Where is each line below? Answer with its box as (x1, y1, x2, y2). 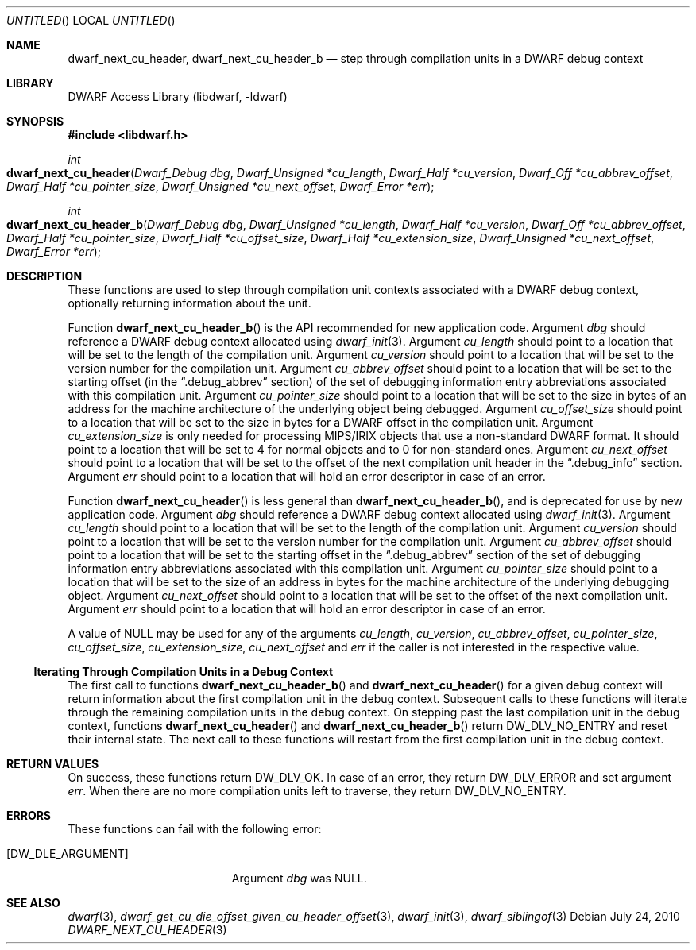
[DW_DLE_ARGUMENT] (6, 847, 129, 860)
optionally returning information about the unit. (68, 296, 311, 310)
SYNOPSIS (6, 114, 64, 128)
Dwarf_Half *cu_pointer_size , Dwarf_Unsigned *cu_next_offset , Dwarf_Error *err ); (6, 180, 435, 193)
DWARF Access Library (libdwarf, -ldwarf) (68, 90, 288, 103)
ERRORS (6, 809, 52, 822)
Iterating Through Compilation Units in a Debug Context (33, 665, 334, 678)
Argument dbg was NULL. (231, 871, 367, 885)
